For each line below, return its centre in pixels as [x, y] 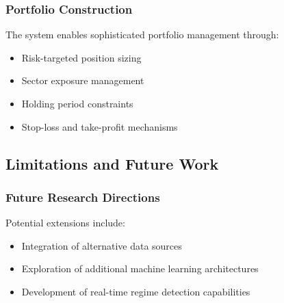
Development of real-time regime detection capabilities [136, 291]
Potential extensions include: [65, 223]
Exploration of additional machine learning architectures [140, 268]
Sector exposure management [83, 80]
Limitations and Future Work [112, 163]
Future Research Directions [83, 197]
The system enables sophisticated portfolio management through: [142, 35]
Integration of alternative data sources [102, 245]
